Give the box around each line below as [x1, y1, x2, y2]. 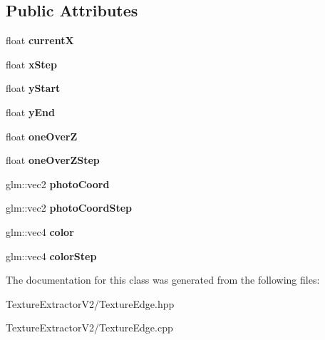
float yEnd [6, 104, 55, 119]
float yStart [6, 81, 61, 96]
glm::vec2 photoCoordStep [6, 200, 132, 215]
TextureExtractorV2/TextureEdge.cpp [6, 320, 173, 335]
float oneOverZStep [6, 153, 100, 168]
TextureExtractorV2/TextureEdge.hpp [6, 296, 175, 311]
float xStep [6, 56, 57, 71]
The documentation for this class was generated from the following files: [6, 272, 320, 287]
